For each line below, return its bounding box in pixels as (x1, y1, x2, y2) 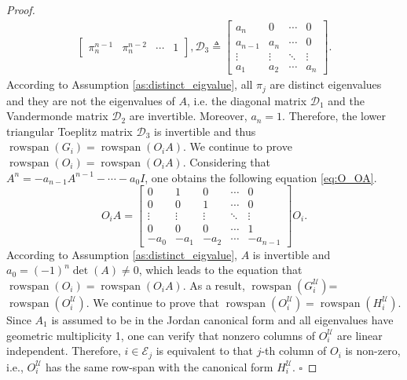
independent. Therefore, (6, 342, 121, 359)
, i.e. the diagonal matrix (186, 92, 307, 108)
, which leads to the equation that (138, 261, 302, 278)
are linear (337, 327, 383, 343)
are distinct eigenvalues (269, 76, 382, 93)
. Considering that (182, 153, 271, 170)
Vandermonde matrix (6, 108, 108, 124)
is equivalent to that (156, 342, 253, 359)
